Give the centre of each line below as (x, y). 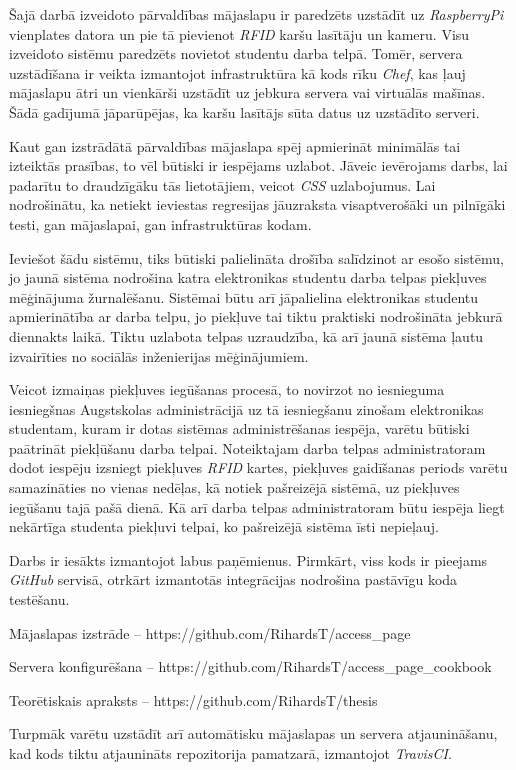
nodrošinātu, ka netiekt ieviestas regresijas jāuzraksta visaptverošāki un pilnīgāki (257, 204)
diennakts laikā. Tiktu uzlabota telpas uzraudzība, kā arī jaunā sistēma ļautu (246, 335)
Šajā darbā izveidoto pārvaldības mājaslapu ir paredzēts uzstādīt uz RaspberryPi (256, 14)
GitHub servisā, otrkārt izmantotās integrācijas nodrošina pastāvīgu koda (233, 579)
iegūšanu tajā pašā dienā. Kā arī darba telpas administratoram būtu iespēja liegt (257, 506)
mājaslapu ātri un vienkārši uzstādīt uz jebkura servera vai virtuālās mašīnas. (247, 92)
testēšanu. (39, 599)
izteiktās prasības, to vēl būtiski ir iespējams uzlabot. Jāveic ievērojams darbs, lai (258, 165)
